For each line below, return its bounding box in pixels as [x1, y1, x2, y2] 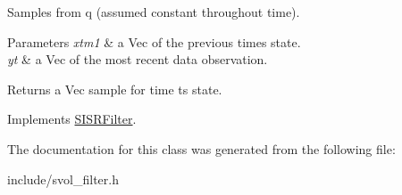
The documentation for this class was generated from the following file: [7, 139, 396, 158]
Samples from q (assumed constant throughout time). [7, 3, 300, 20]
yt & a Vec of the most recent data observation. [7, 50, 268, 69]
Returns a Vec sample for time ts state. [7, 79, 222, 98]
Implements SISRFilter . [7, 110, 137, 128]
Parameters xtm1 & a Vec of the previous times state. [7, 32, 301, 51]
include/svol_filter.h [7, 169, 119, 188]
